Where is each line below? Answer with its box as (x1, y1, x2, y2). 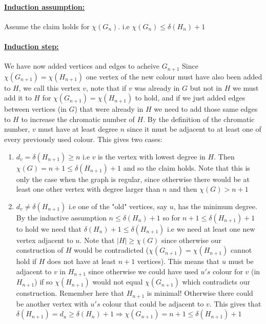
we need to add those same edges (154, 104, 258, 114)
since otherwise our (161, 234, 221, 245)
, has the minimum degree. (173, 200, 257, 211)
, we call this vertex (18, 82, 80, 93)
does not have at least (47, 256, 116, 267)
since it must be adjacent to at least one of (127, 124, 261, 134)
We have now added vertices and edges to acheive (4, 60, 160, 71)
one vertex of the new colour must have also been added (86, 71, 262, 82)
